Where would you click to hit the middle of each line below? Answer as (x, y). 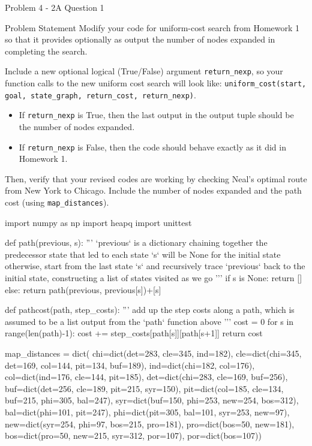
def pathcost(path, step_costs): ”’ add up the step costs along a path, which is (150, 310)
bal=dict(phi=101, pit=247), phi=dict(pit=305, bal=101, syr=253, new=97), (147, 412)
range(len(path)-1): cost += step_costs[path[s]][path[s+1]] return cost (134, 333)
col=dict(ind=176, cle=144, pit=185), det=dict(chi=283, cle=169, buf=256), (146, 377)
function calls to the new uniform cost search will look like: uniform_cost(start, (156, 83)
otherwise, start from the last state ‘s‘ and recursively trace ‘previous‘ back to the (155, 266)
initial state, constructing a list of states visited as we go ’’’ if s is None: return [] (154, 278)
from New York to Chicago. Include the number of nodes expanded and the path (153, 190)
